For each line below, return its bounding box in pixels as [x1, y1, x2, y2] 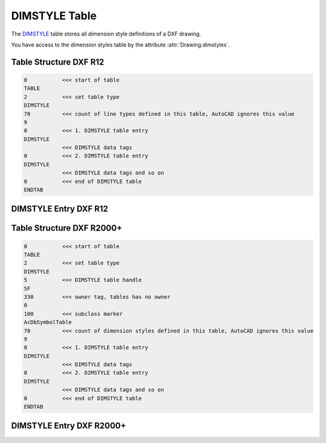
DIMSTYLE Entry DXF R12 [11, 204, 109, 214]
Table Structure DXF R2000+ [11, 223, 123, 234]
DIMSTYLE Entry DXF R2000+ [11, 421, 127, 431]
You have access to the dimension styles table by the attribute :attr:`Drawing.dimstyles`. [11, 41, 230, 48]
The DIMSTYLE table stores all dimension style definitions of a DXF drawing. [11, 30, 202, 37]
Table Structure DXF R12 [11, 57, 104, 67]
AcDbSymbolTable [24, 319, 72, 326]
